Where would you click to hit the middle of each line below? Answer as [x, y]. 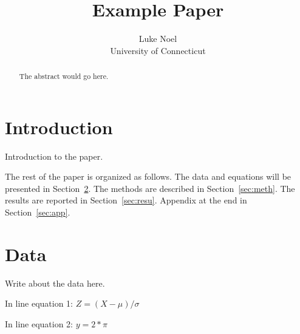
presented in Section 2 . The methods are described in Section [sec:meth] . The [150, 188]
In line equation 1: [39, 303]
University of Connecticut [158, 50]
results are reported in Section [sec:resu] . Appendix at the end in [126, 200]
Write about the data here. [55, 283]
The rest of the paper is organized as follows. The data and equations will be [148, 176]
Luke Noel [158, 39]
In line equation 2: [39, 323]
